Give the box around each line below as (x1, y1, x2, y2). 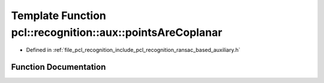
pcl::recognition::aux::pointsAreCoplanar (11, 26, 223, 39)
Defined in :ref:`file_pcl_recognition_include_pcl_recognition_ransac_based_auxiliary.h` (26, 47, 241, 54)
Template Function (11, 9, 106, 22)
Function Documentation (11, 62, 106, 72)
